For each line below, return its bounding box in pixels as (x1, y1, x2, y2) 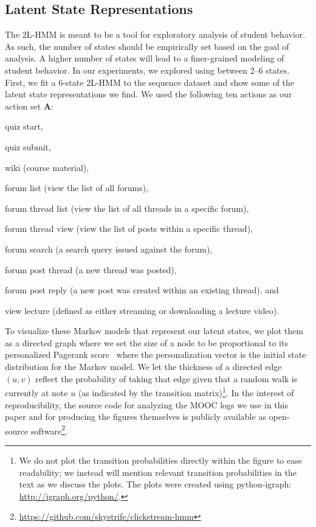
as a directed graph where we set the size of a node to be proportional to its (5, 336, 288, 349)
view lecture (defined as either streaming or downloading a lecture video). (5, 304, 280, 316)
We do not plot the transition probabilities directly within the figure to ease (19, 453, 302, 466)
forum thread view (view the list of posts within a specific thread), (5, 222, 253, 235)
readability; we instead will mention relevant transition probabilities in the (19, 466, 297, 478)
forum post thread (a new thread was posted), (5, 263, 177, 276)
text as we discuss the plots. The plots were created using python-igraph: (19, 478, 292, 490)
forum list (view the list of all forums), (5, 181, 148, 194)
